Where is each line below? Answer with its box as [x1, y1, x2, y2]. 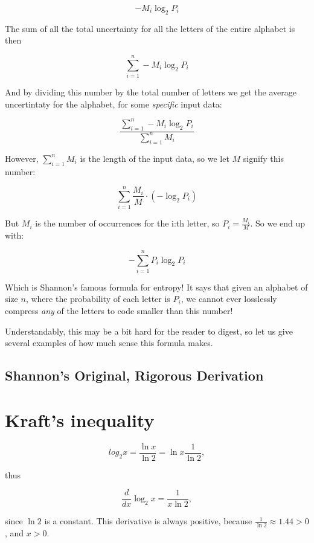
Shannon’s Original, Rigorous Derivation [5, 366, 264, 385]
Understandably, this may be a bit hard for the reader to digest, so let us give [5, 324, 293, 337]
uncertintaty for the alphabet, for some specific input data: [5, 97, 222, 110]
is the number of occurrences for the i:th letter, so [35, 217, 220, 230]
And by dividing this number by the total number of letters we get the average [5, 86, 296, 98]
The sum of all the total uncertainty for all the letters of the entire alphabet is [5, 22, 295, 34]
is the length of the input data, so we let [80, 152, 229, 164]
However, [5, 152, 39, 164]
